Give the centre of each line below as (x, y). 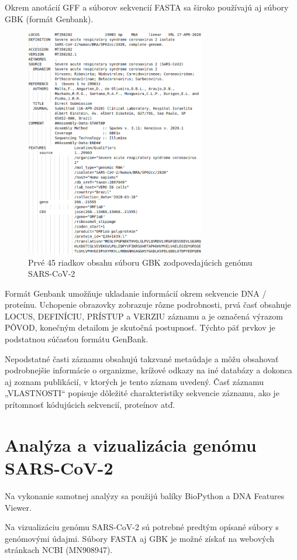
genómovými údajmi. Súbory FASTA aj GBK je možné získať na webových (140, 538)
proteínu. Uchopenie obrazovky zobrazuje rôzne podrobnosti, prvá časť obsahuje (148, 305)
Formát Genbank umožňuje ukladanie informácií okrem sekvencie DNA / (136, 293)
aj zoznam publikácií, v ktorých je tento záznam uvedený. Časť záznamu (134, 381)
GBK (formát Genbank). (49, 18)
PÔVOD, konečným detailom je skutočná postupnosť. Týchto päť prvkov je (140, 327)
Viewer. (18, 507)
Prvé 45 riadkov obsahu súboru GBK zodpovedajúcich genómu (140, 262)
